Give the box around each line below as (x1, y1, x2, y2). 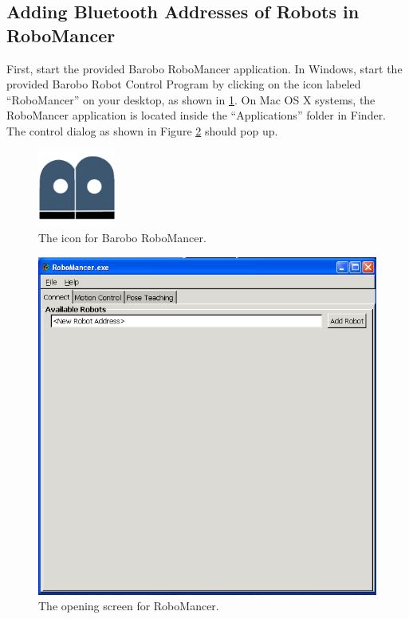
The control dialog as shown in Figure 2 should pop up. (6, 122, 278, 139)
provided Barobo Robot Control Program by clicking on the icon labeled (6, 76, 361, 92)
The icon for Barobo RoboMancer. (38, 229, 206, 246)
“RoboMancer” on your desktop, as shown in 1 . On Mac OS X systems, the (6, 91, 376, 108)
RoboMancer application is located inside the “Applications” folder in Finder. (6, 107, 387, 123)
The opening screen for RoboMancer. (38, 597, 219, 614)
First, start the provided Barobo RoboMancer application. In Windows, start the (6, 60, 403, 76)
